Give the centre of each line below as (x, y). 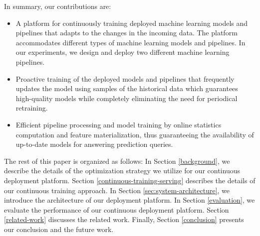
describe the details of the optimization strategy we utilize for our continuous (122, 171)
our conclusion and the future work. (59, 229)
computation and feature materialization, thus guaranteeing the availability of (135, 134)
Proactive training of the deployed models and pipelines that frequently (125, 78)
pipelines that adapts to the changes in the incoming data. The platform (127, 33)
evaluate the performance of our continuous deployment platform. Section (117, 209)
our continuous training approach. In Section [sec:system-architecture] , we (117, 190)
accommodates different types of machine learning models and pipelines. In (130, 42)
